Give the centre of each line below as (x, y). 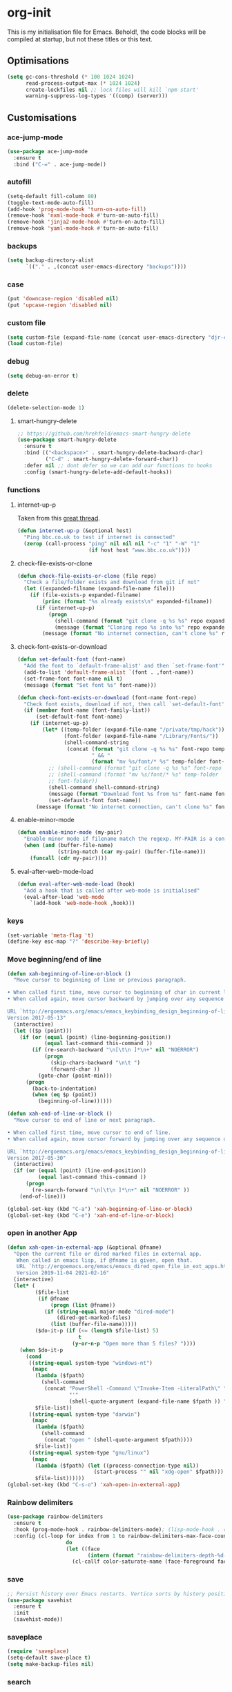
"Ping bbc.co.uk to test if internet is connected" (99, 537)
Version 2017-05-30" (37, 1158)
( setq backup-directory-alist (51, 260)
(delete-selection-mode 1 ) (46, 408)
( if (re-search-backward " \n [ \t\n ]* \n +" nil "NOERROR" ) (115, 1050)
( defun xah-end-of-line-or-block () (60, 1114)
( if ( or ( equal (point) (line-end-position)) (80, 1171)
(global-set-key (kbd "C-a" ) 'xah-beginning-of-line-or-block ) (100, 1209)
